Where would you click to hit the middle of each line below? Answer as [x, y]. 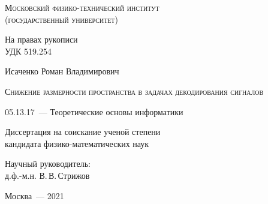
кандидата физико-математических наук [77, 143]
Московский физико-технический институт [82, 7]
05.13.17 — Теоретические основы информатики [94, 111]
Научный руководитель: [48, 163]
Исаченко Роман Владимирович [62, 71]
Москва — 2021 [34, 195]
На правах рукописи [41, 39]
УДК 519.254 [28, 51]
